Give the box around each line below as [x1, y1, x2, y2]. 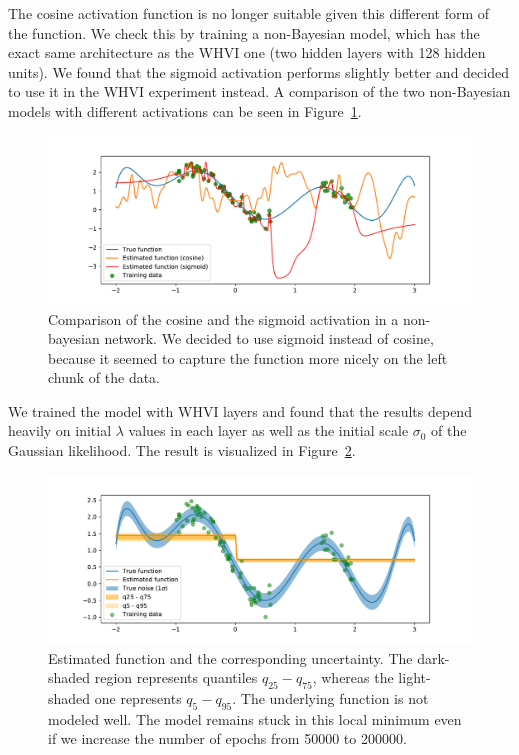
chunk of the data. [48, 367, 161, 388]
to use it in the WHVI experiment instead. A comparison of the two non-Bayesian [8, 81, 511, 102]
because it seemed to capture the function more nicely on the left [48, 347, 448, 368]
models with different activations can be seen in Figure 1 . [8, 100, 362, 121]
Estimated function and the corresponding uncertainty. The [48, 647, 413, 668]
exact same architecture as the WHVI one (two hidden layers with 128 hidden [8, 42, 486, 63]
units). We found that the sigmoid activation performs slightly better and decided [8, 61, 509, 82]
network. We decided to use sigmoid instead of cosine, [104, 328, 434, 349]
